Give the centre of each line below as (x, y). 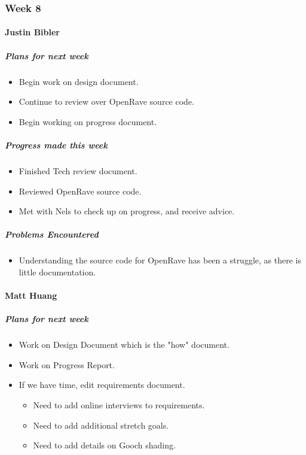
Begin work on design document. (79, 81)
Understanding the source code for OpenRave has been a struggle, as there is (160, 260)
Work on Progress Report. (67, 364)
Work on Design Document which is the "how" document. (124, 345)
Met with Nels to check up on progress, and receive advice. (127, 211)
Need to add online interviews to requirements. (119, 405)
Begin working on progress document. (88, 121)
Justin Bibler (32, 32)
